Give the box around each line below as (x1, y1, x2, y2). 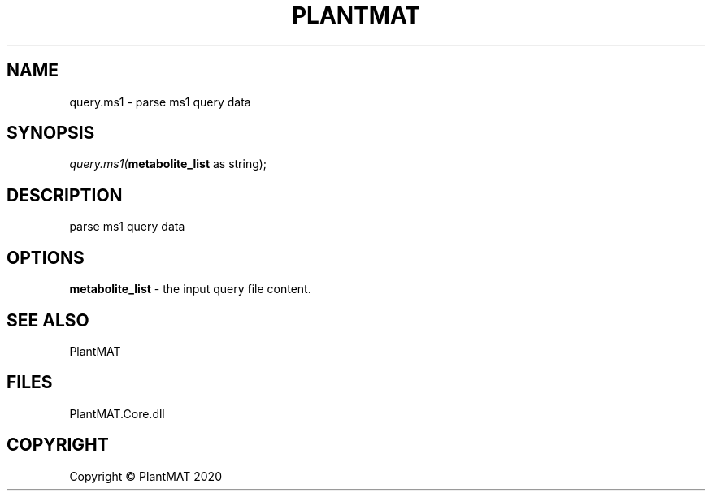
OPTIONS (7, 247, 85, 268)
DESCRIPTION (7, 184, 123, 205)
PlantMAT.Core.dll (69, 406, 165, 421)
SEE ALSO (7, 309, 89, 331)
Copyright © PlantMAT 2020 (69, 469, 222, 483)
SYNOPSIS (7, 123, 95, 144)
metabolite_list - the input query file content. (69, 282, 311, 296)
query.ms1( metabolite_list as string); (69, 157, 267, 171)
